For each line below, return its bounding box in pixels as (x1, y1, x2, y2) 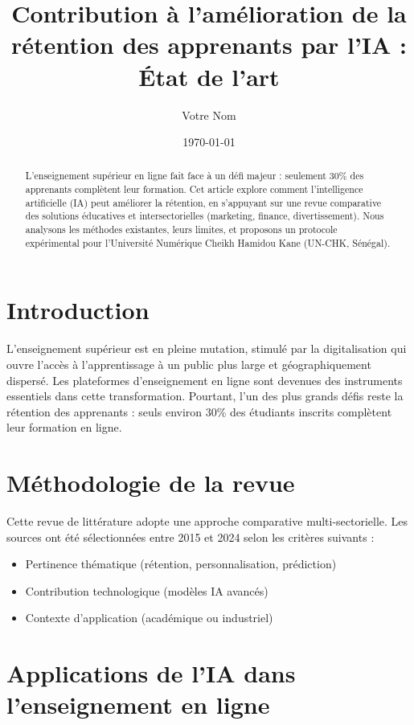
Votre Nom (182, 106, 236, 123)
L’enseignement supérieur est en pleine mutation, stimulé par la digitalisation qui (6, 340, 407, 357)
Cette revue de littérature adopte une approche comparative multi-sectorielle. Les (6, 513, 408, 530)
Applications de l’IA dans (6, 657, 296, 690)
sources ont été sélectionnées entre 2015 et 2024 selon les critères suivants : (6, 528, 375, 545)
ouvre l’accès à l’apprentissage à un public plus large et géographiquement (6, 355, 371, 372)
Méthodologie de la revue (6, 466, 295, 499)
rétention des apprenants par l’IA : (10, 28, 408, 61)
